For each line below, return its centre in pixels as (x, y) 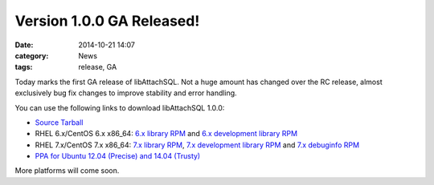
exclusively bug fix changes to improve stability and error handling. (126, 93)
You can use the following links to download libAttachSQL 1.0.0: (120, 107)
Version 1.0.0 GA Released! (107, 21)
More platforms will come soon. (67, 171)
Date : (24, 45)
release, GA (98, 67)
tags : (24, 67)
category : (32, 55)
